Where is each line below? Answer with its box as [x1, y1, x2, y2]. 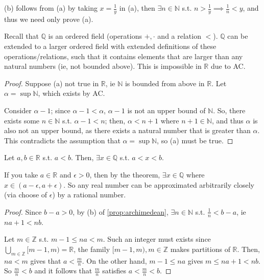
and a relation [157, 31, 201, 41]
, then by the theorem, [89, 169, 160, 180]
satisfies [102, 265, 127, 276]
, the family [74, 243, 110, 254]
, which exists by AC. [38, 88, 105, 98]
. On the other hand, [82, 255, 147, 266]
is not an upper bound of [127, 105, 206, 115]
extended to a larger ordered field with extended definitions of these [4, 41, 217, 52]
